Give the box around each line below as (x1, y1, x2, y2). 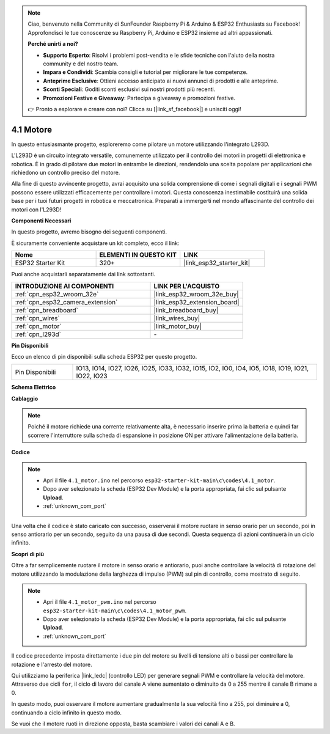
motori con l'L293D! (11, 205, 62, 213)
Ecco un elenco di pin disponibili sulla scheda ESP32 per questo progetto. (11, 353, 197, 360)
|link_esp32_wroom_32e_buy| (153, 290, 240, 298)
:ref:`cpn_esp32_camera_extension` (15, 298, 118, 306)
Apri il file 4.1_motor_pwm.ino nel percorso (43, 598, 156, 606)
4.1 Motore (11, 124, 52, 134)
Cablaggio (11, 395, 38, 402)
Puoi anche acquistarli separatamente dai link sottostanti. (11, 271, 156, 278)
